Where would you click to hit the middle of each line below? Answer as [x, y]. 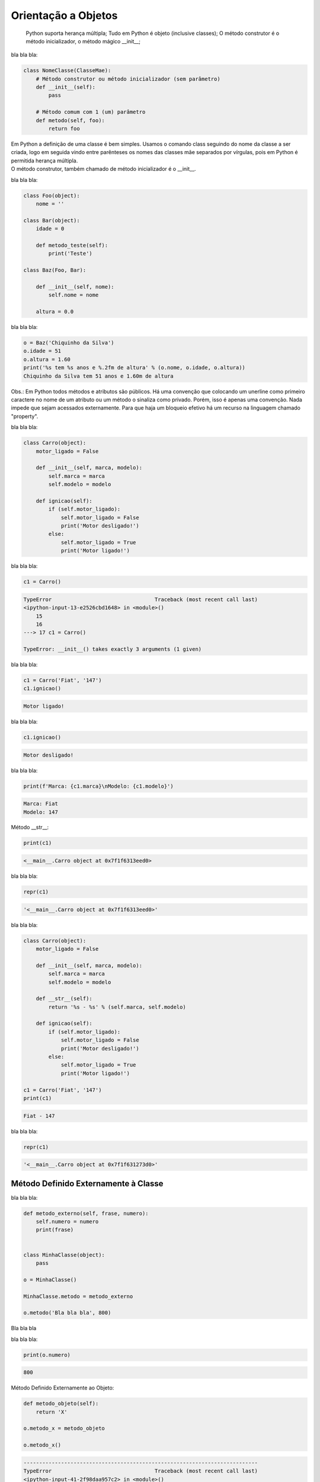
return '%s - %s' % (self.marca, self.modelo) [117, 1007]
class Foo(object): [52, 195]
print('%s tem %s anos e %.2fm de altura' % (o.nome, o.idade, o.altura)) [135, 368]
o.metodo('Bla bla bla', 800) [67, 1313]
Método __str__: [30, 828]
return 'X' [52, 1412]
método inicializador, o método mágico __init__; [83, 41]
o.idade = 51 [42, 351]
